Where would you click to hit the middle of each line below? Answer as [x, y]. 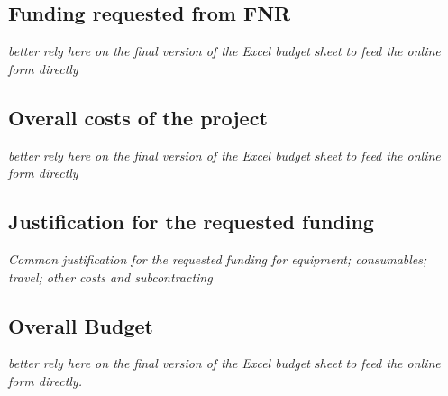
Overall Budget [81, 325]
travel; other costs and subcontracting [110, 276]
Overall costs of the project [138, 117]
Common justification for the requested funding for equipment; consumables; [218, 258]
